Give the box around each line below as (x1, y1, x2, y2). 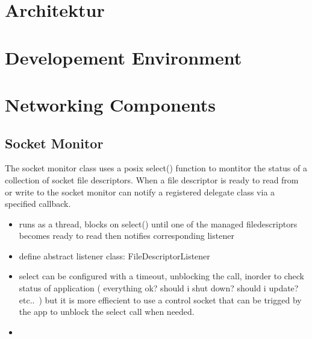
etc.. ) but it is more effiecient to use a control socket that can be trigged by (19, 293, 302, 306)
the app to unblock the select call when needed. (19, 305, 195, 318)
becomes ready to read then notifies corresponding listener (19, 229, 234, 242)
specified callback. (5, 197, 71, 210)
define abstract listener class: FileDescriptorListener (19, 249, 210, 262)
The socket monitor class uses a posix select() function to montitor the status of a (5, 162, 307, 174)
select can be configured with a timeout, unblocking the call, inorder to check (19, 270, 304, 282)
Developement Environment (5, 45, 242, 69)
